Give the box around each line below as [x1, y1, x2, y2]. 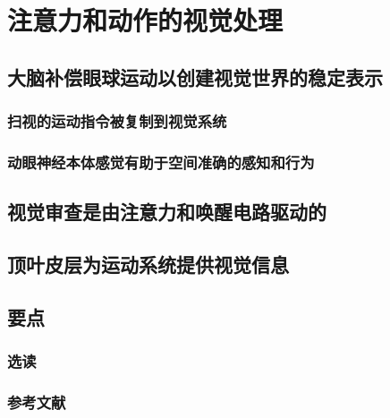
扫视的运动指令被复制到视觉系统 [7, 110, 227, 132]
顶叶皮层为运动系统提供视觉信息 [7, 251, 289, 278]
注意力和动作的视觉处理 [7, 2, 284, 38]
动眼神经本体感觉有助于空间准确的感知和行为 [7, 150, 315, 173]
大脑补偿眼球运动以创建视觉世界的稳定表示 [7, 63, 383, 90]
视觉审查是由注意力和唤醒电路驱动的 [7, 198, 326, 226]
